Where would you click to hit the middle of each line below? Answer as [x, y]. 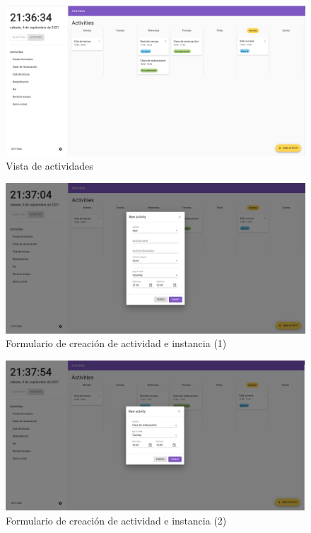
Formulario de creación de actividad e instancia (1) [116, 343]
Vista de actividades [49, 166]
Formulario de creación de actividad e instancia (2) [116, 520]
